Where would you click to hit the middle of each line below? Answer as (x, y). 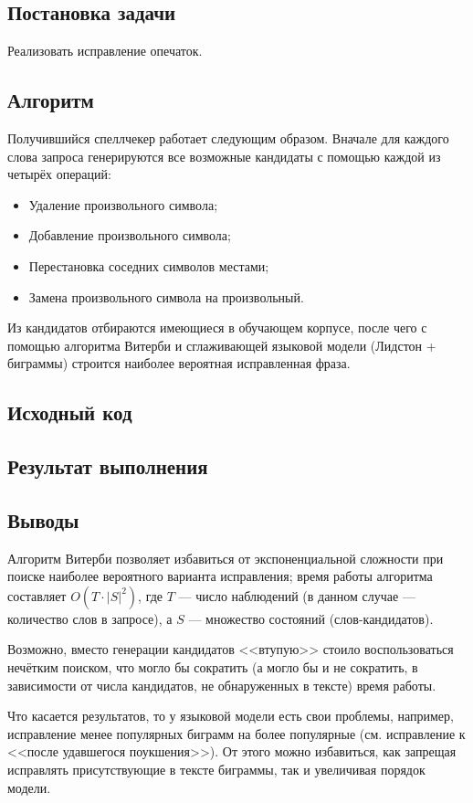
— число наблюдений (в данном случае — (297, 595)
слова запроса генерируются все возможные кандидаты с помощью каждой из (224, 156)
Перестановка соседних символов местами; (149, 265)
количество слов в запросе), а (90, 618)
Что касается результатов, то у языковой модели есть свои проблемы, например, (231, 716)
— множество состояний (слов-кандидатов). (311, 618)
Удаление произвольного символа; (123, 204)
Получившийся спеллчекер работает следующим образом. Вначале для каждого (228, 138)
